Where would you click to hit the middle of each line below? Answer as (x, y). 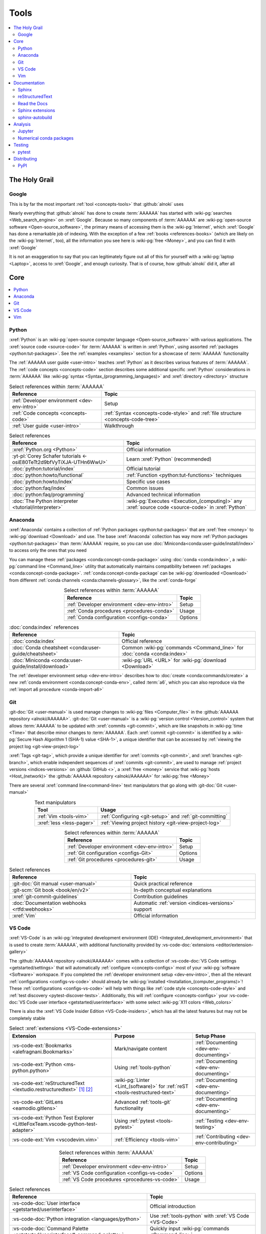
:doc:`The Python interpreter (45, 501)
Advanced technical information (163, 495)
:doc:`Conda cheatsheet (40, 648)
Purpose (124, 1036)
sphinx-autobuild (35, 117)
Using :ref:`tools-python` (143, 1067)
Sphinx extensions (36, 111)
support (143, 909)
